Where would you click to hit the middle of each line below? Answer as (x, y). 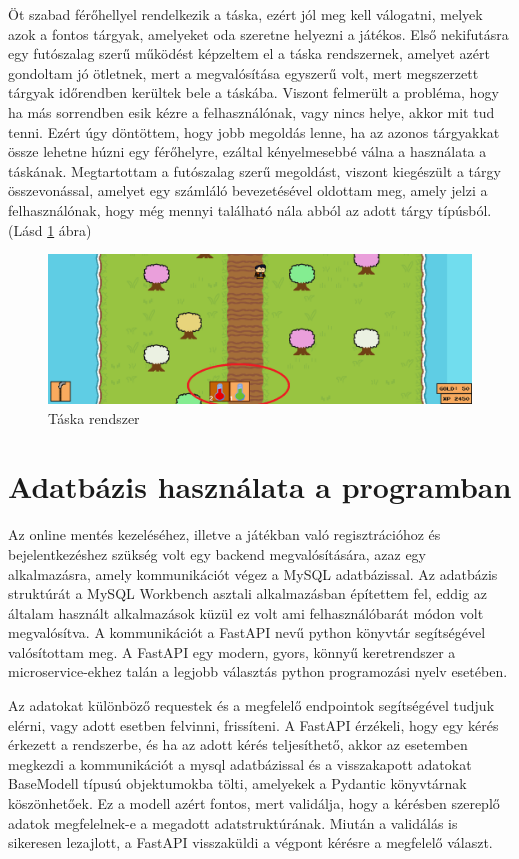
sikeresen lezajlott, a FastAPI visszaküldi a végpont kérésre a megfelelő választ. (250, 842)
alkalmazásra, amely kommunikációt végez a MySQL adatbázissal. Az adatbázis (253, 573)
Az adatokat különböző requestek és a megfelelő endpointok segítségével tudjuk (251, 705)
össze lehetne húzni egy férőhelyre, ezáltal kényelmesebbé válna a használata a (247, 151)
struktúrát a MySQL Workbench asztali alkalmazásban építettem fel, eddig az (247, 593)
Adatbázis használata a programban (260, 486)
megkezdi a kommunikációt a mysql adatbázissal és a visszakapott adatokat (240, 763)
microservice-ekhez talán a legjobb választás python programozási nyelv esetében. (258, 671)
